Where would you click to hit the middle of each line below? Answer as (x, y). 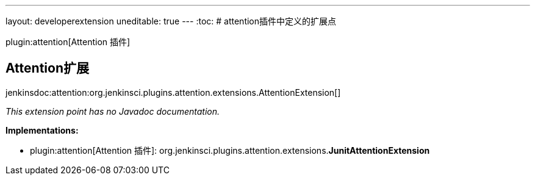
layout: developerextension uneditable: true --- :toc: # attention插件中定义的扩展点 (171, 21)
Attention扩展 (47, 68)
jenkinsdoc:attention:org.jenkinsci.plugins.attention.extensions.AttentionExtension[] (173, 92)
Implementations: (42, 130)
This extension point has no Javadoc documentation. (113, 111)
